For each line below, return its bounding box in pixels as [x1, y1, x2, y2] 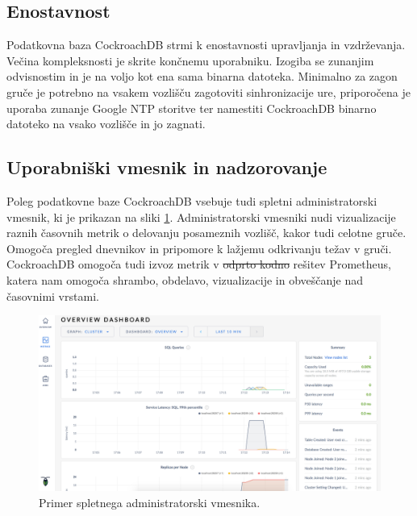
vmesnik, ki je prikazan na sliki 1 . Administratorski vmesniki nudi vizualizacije [6, 208, 396, 225]
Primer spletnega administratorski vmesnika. [39, 493, 261, 510]
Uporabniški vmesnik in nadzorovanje [6, 155, 327, 180]
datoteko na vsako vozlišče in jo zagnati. [6, 115, 206, 132]
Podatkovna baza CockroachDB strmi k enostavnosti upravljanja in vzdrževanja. [6, 36, 406, 53]
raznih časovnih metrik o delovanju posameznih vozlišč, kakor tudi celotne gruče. [6, 224, 407, 241]
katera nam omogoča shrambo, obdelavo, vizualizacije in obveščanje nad [6, 271, 364, 288]
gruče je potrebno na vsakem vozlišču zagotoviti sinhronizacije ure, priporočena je [6, 83, 411, 100]
